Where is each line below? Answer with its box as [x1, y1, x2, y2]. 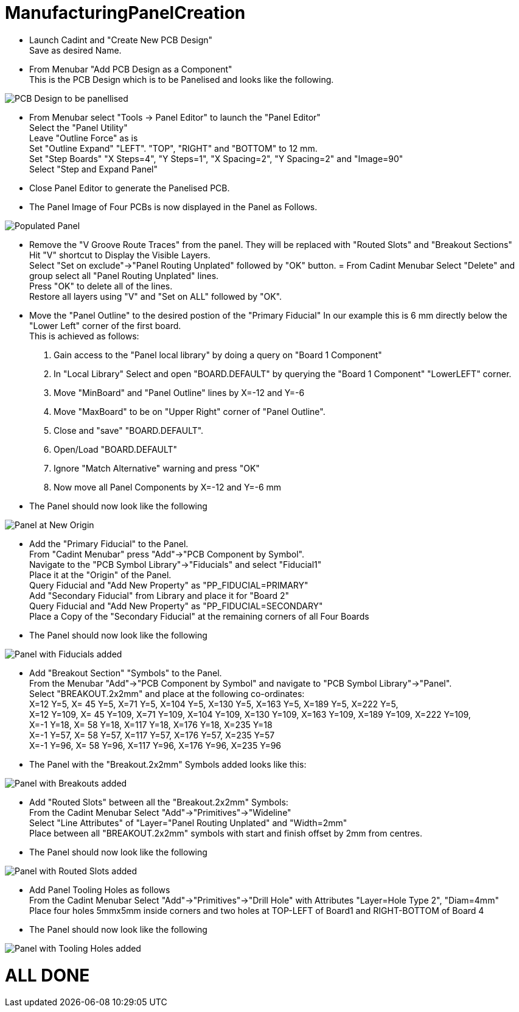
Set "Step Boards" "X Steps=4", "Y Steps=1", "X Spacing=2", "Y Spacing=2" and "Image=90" [29, 153, 403, 164]
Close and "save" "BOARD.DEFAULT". [54, 425, 204, 436]
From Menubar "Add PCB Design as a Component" [29, 63, 232, 74]
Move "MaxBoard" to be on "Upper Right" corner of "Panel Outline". [54, 406, 326, 417]
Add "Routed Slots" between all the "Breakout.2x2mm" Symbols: [29, 796, 288, 807]
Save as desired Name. [29, 44, 122, 55]
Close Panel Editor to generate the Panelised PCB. [29, 182, 230, 193]
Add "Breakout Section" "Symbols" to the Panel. [29, 667, 222, 678]
